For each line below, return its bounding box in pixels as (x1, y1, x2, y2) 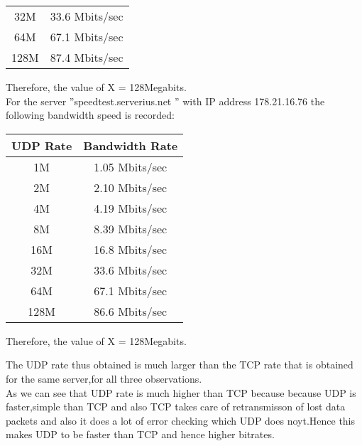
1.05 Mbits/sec (94, 158, 168, 175)
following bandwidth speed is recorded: (6, 107, 175, 122)
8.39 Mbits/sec (94, 220, 168, 237)
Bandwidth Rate (83, 137, 178, 154)
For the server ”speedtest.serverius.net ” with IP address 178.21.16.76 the (6, 93, 325, 108)
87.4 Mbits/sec (50, 49, 124, 65)
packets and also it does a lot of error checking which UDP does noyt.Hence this (6, 413, 356, 428)
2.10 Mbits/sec (94, 179, 168, 196)
